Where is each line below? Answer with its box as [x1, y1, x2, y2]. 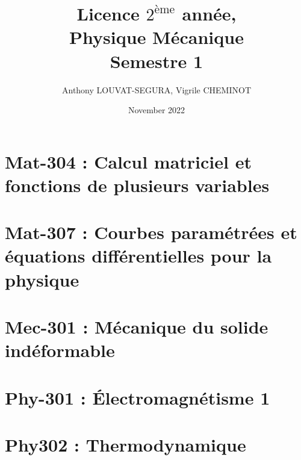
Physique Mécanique [69, 25, 244, 49]
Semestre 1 [110, 48, 203, 73]
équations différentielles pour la [5, 243, 272, 268]
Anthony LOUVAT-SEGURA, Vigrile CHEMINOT [61, 83, 251, 96]
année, [182, 1, 237, 26]
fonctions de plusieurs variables [5, 172, 270, 197]
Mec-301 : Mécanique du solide [5, 314, 268, 338]
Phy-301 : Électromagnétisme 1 [5, 385, 270, 409]
